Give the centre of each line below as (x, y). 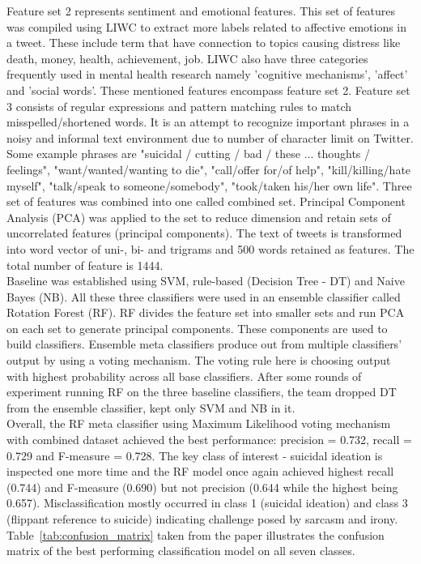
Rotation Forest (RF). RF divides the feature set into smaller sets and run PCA (206, 312)
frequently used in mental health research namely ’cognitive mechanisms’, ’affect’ (207, 74)
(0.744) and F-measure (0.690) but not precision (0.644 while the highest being (202, 487)
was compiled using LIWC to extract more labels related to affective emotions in (207, 26)
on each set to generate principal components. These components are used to (197, 328)
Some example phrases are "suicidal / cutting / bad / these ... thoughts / (189, 154)
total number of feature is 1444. (85, 265)
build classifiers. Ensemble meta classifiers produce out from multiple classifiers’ (204, 344)
